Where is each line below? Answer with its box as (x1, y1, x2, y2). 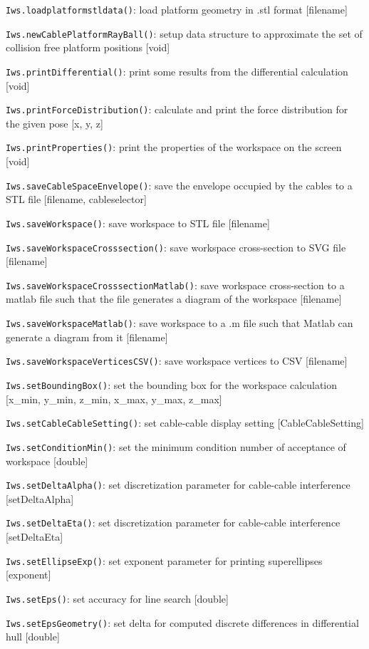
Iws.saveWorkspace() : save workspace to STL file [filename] (6, 215, 270, 230)
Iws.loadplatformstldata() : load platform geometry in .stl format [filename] (6, 2, 348, 16)
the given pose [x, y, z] (6, 115, 103, 130)
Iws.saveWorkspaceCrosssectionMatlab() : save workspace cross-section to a (6, 277, 345, 292)
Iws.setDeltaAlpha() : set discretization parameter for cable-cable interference (6, 477, 350, 492)
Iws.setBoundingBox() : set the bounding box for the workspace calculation (6, 377, 338, 392)
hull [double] (6, 629, 60, 644)
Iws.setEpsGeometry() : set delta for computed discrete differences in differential (6, 615, 359, 630)
